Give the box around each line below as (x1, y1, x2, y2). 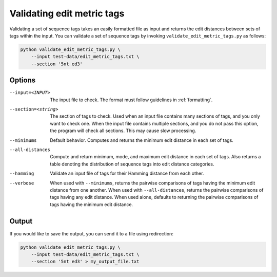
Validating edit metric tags (9, 8, 125, 19)
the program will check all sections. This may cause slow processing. (50, 127, 196, 134)
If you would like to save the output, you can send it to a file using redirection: (9, 230, 174, 236)
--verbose (9, 180, 34, 186)
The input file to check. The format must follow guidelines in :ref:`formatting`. (50, 97, 213, 103)
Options (9, 76, 36, 85)
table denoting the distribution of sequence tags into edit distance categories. (50, 161, 214, 167)
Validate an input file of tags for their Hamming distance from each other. (50, 170, 204, 177)
